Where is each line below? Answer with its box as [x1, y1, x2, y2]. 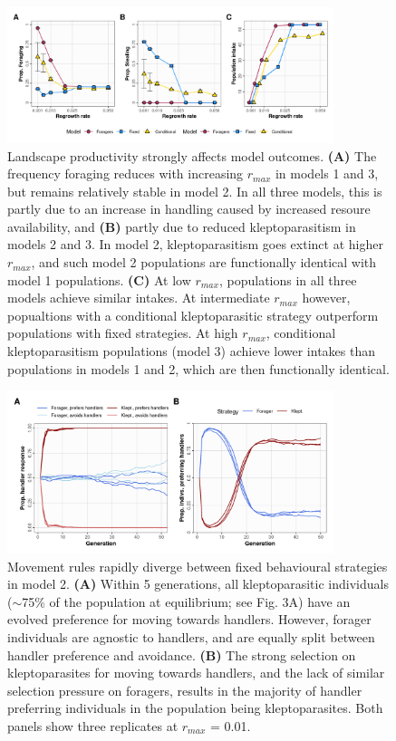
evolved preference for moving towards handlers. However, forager [7, 610, 372, 629]
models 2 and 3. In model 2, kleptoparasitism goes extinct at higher [7, 235, 383, 254]
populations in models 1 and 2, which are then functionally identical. [7, 359, 390, 378]
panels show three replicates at [7, 717, 179, 735]
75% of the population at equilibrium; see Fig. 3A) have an [22, 592, 351, 611]
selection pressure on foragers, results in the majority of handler [7, 680, 362, 699]
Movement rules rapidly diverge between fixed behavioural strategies [7, 556, 388, 575]
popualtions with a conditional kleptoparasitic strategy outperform [7, 305, 379, 324]
